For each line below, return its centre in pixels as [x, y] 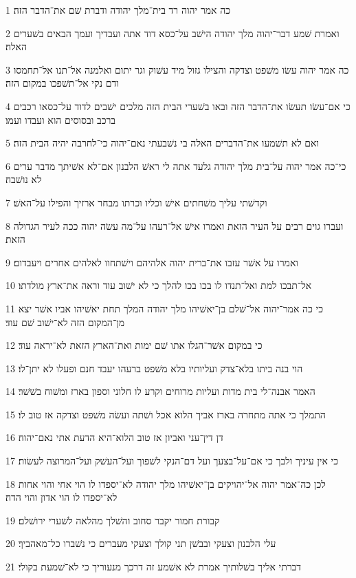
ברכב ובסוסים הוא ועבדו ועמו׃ [61, 119]
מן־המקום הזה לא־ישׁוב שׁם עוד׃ [65, 322]
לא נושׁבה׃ [24, 179]
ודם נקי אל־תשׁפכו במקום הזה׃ [62, 83]
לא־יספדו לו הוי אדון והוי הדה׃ [62, 497]
